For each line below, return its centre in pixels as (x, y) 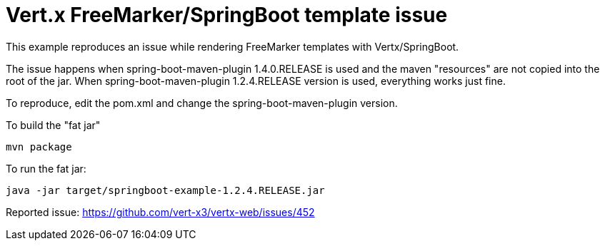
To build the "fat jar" (53, 125)
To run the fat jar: (46, 168)
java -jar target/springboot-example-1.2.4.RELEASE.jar (165, 190)
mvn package (39, 147)
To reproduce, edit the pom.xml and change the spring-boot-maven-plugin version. (202, 103)
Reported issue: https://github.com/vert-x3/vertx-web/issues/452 (160, 212)
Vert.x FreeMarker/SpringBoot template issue (227, 15)
